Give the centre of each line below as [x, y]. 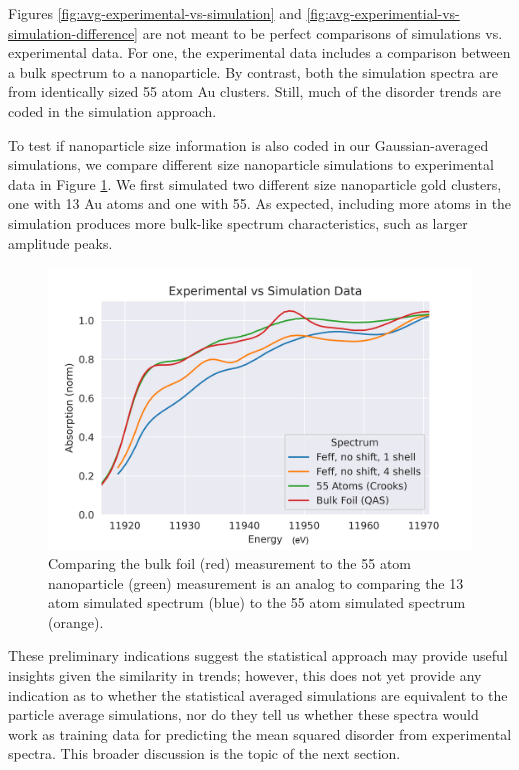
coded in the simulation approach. [112, 110]
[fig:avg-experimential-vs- [383, 13]
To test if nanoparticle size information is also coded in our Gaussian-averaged [248, 144]
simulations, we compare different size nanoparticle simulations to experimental [251, 164]
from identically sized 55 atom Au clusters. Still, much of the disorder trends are [254, 91]
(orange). [76, 621]
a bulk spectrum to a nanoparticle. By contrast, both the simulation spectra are [253, 71]
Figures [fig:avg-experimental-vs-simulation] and [155, 13]
